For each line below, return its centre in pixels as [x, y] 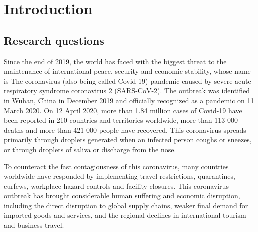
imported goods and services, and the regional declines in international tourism [125, 215]
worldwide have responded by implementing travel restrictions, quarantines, [120, 176]
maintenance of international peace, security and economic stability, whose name [127, 71]
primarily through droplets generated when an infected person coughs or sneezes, [128, 140]
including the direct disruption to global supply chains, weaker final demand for [126, 205]
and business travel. [34, 225]
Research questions [54, 40]
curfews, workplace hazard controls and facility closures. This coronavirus [116, 186]
